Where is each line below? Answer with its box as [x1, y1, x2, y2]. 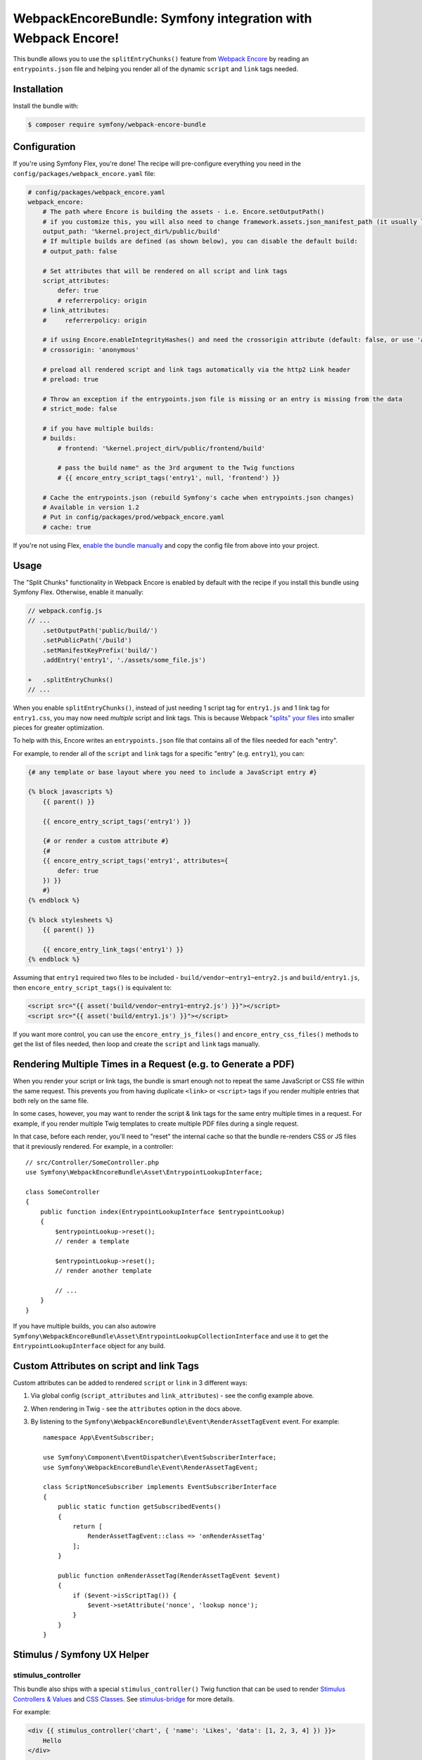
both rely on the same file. [13, 1096, 89, 1105]
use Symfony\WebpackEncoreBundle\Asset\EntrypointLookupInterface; [25, 1169, 263, 1176]
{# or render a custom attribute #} [42, 837, 169, 845]
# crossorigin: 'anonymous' [42, 346, 140, 353]
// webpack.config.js [27, 607, 103, 615]
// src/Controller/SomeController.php [25, 1158, 160, 1167]
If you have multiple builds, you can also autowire [13, 1322, 156, 1331]
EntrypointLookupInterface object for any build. [13, 1341, 166, 1350]
